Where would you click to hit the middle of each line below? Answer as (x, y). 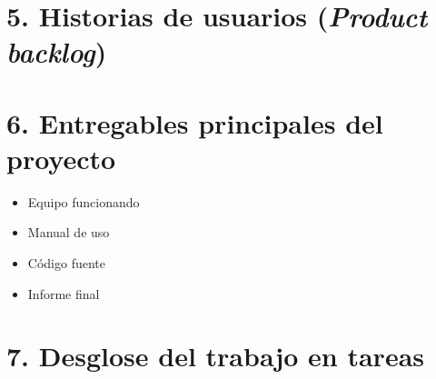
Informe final (64, 293)
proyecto (61, 158)
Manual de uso (69, 232)
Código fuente (66, 263)
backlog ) (57, 52)
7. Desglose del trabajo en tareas (216, 356)
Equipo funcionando (84, 201)
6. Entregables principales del (195, 122)
